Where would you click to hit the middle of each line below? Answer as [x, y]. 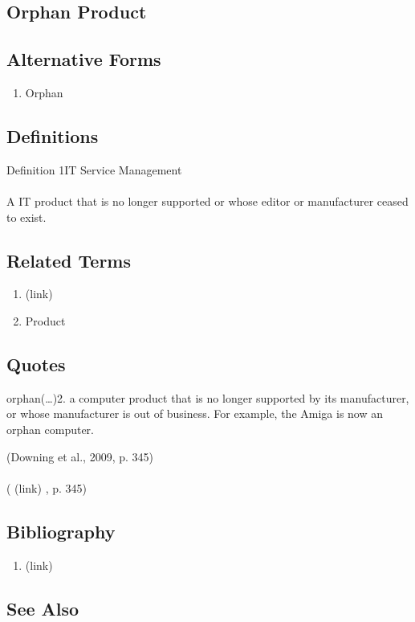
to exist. [26, 217]
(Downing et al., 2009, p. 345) [80, 456]
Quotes [36, 364]
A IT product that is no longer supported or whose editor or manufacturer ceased [207, 201]
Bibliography [61, 531]
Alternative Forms [84, 59]
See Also [43, 608]
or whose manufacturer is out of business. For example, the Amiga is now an [195, 413]
